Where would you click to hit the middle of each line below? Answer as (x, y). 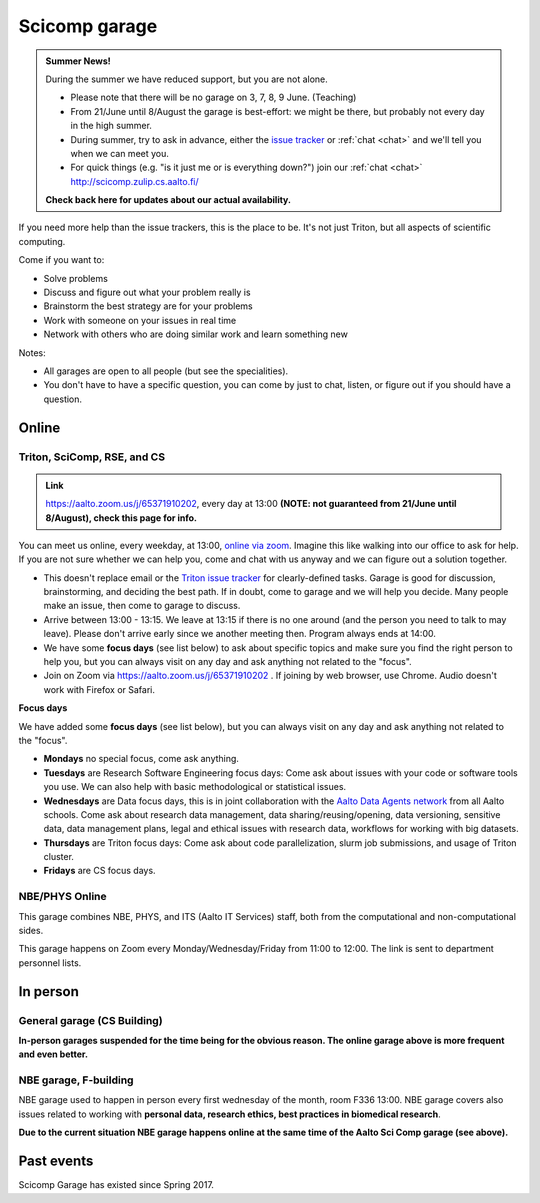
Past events (56, 1161)
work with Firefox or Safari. (99, 689)
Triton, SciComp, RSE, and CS (91, 457)
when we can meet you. (120, 153)
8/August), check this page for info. (121, 517)
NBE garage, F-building (76, 1080)
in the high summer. (111, 126)
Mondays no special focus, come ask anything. (141, 759)
